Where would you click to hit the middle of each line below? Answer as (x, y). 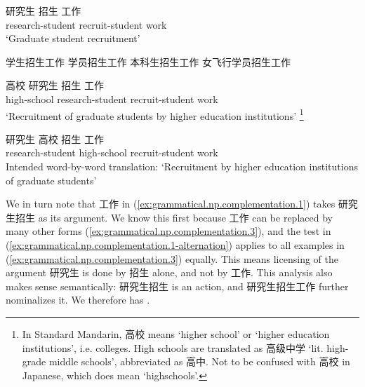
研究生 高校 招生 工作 (55, 138)
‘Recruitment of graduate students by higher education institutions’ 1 (155, 114)
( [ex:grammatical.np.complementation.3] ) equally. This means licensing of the (172, 258)
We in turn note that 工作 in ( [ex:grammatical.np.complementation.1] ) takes (171, 204)
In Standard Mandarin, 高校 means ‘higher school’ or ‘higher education (176, 333)
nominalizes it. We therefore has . (78, 300)
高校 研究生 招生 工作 (55, 85)
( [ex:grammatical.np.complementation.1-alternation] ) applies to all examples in (175, 244)
